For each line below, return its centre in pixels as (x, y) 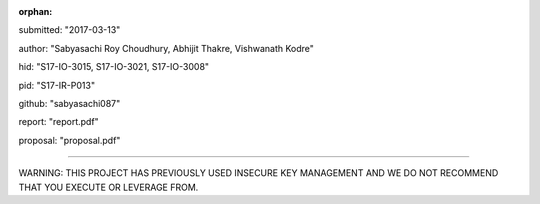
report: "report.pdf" (58, 122)
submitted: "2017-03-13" (69, 30)
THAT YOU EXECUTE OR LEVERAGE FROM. (108, 187)
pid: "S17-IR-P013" (56, 85)
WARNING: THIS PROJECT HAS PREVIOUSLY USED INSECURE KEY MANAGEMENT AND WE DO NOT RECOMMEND (258, 173)
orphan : (35, 11)
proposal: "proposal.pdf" (69, 140)
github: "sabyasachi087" (69, 103)
